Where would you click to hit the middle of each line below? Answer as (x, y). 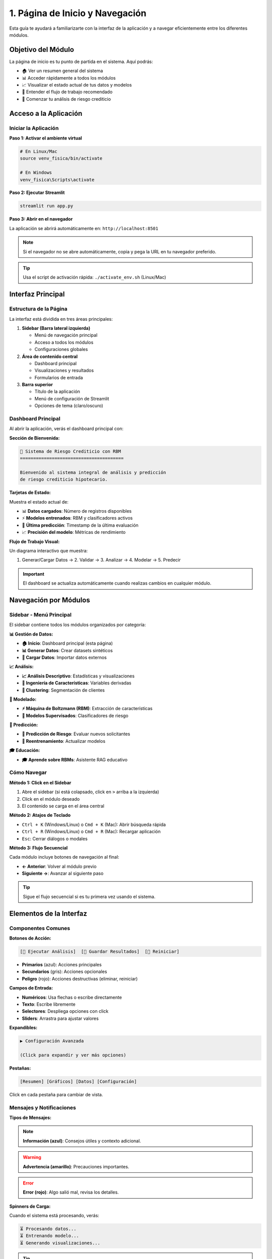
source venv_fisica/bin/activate (61, 158)
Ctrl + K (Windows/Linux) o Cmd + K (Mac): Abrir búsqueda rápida (94, 824)
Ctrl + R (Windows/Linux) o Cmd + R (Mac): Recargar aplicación (91, 831)
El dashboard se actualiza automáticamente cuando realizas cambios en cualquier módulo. (117, 583)
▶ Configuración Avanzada (52, 1041)
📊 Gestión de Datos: (31, 634)
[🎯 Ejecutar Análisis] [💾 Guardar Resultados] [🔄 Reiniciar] (100, 951)
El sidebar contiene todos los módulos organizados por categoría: (78, 625)
